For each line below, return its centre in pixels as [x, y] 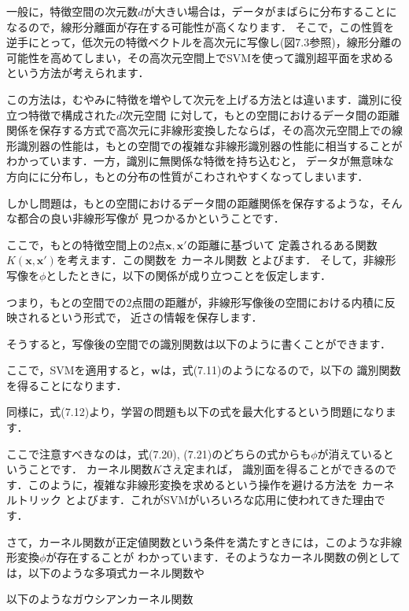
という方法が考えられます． [78, 73]
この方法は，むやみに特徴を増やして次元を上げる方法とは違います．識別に [199, 99]
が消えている [350, 453]
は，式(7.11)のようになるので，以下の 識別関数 [280, 370]
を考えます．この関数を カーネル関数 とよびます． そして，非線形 [226, 260]
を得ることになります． [67, 385]
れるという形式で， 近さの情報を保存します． [145, 317]
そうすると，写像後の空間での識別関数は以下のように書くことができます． [199, 343]
